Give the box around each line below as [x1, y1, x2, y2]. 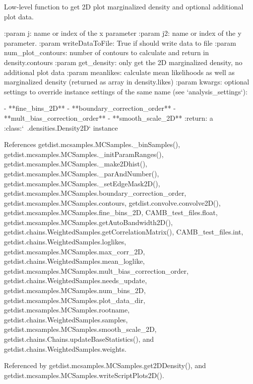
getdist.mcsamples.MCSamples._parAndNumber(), [4, 168, 159, 178]
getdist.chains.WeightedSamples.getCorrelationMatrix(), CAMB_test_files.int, [4, 227, 244, 237]
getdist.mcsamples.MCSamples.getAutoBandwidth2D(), [4, 217, 173, 227]
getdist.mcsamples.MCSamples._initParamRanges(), [4, 149, 164, 159]
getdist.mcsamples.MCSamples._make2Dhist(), [4, 158, 147, 169]
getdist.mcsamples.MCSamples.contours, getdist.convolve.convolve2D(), [4, 197, 221, 208]
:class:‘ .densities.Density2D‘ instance [4, 122, 118, 133]
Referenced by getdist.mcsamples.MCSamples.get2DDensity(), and [4, 360, 206, 371]
